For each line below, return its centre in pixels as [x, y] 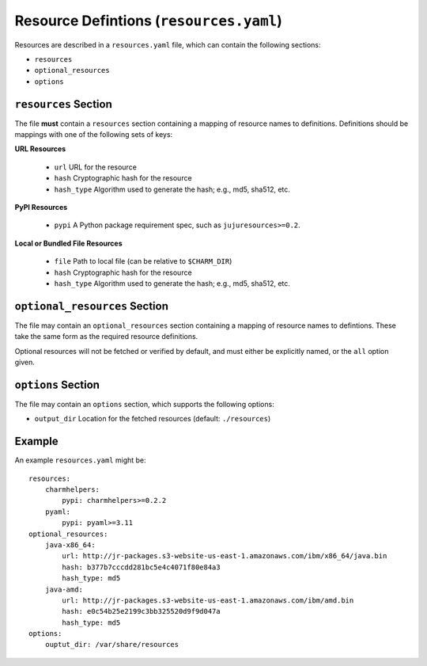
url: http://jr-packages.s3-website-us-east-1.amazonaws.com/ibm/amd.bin [208, 600]
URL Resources [40, 149]
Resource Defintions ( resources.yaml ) [148, 21]
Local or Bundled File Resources [68, 243]
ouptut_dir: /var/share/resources [112, 645]
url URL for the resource [96, 167]
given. [25, 362]
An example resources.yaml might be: [80, 460]
